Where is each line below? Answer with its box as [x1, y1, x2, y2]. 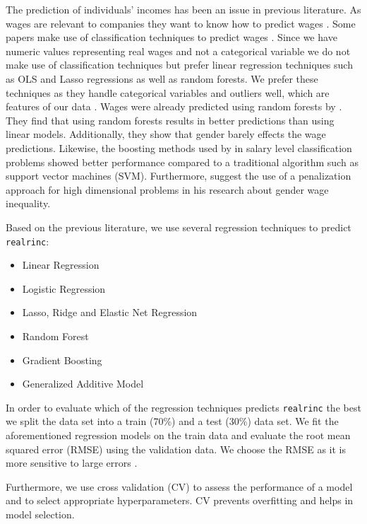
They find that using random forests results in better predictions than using [6, 112, 335, 127]
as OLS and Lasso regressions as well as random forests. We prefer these [6, 71, 318, 86]
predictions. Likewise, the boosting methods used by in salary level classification [6, 140, 352, 155]
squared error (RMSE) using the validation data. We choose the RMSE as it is [6, 441, 347, 456]
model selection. [6, 506, 75, 521]
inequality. [6, 196, 51, 211]
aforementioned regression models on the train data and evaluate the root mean [6, 427, 351, 442]
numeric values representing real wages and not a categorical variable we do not [6, 43, 351, 58]
